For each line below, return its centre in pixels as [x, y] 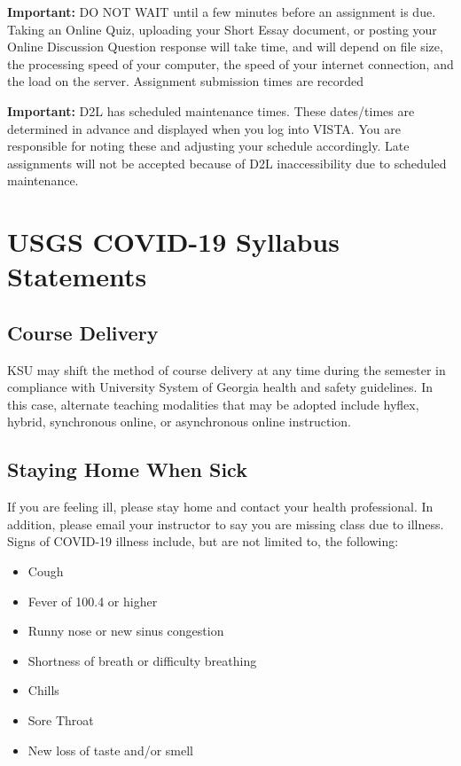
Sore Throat [61, 720]
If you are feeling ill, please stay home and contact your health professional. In [220, 507]
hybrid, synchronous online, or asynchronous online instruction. [179, 422]
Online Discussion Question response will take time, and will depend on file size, [225, 47]
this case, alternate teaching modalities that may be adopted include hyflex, [213, 404]
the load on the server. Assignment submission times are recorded [186, 81]
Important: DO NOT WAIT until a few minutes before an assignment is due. [222, 12]
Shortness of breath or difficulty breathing [142, 660]
